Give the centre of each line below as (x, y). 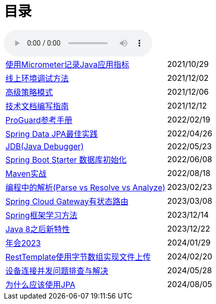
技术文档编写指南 (37, 106)
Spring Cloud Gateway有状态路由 (67, 201)
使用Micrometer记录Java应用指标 (67, 64)
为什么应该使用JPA (41, 284)
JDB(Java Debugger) (45, 146)
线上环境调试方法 (37, 78)
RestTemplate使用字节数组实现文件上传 (78, 257)
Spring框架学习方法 (42, 215)
